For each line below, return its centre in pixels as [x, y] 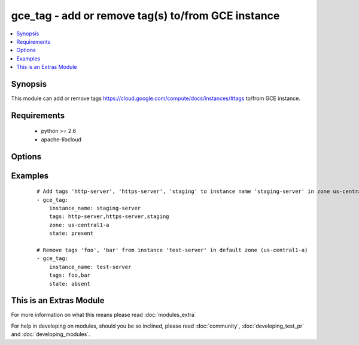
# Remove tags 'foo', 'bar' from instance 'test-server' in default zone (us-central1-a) [172, 250]
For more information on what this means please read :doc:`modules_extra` [104, 315]
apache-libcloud [61, 139]
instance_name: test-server [90, 267]
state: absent [70, 284]
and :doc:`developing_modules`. [51, 334]
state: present [71, 233]
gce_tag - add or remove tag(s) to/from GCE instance [145, 16]
